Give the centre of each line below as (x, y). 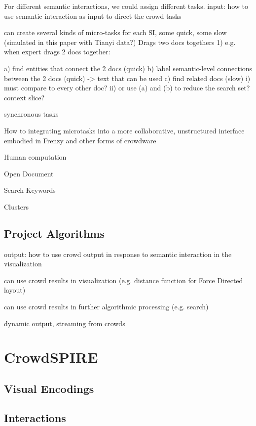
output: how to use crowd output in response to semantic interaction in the (118, 254)
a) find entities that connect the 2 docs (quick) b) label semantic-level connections (128, 68)
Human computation (35, 157)
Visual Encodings (49, 389)
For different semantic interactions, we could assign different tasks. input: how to (126, 6)
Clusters (16, 206)
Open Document (29, 173)
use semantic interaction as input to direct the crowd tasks (93, 16)
